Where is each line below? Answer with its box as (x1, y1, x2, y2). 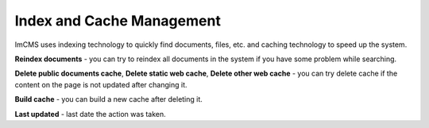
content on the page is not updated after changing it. (14, 80, 187, 89)
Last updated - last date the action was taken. (14, 109, 166, 118)
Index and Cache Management (14, 12, 222, 29)
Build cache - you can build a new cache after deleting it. (14, 95, 203, 104)
